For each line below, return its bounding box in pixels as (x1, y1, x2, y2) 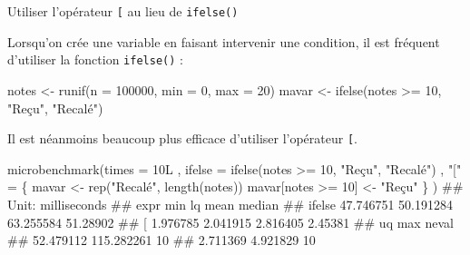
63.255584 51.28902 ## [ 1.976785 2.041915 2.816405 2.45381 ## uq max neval (7, 212, 454, 231)
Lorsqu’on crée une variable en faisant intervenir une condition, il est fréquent (7, 32, 440, 51)
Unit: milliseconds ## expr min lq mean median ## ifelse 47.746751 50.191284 (7, 194, 454, 213)
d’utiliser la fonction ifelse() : (7, 50, 183, 69)
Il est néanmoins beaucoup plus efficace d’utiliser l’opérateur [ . (7, 129, 357, 148)
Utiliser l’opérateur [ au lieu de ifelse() (7, 2, 239, 20)
